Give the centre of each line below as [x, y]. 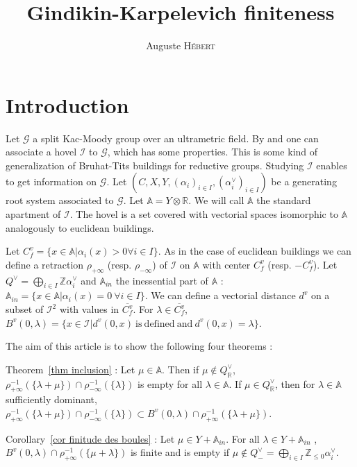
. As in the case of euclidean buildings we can [255, 251]
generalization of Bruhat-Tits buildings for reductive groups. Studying [155, 165]
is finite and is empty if [180, 452]
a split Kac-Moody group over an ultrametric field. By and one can [176, 138]
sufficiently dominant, [51, 399]
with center [226, 264]
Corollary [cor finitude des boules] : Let [90, 438]
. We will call [216, 200]
